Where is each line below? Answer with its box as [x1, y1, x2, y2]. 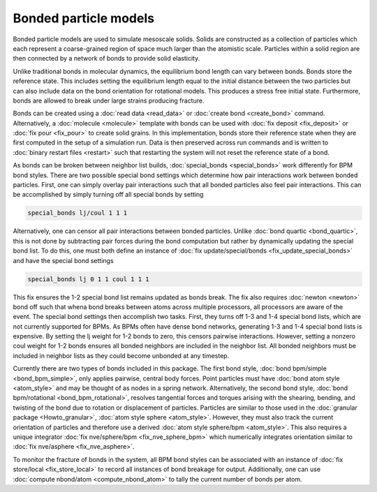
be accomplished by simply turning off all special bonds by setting [13, 191, 204, 199]
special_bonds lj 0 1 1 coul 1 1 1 [27, 275, 149, 283]
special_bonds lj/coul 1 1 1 [27, 209, 128, 217]
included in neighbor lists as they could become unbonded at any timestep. [13, 351, 230, 359]
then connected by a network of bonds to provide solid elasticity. [13, 54, 200, 63]
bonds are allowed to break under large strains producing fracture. [13, 96, 205, 105]
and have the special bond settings [13, 256, 114, 264]
